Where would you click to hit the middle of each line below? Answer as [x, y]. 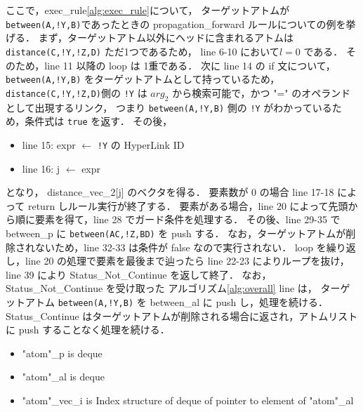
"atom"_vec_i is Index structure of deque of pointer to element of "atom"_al [188, 400]
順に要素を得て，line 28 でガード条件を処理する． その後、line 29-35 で [178, 219]
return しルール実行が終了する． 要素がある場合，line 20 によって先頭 [188, 205]
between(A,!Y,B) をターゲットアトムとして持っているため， [143, 79]
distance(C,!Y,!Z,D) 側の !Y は [77, 92]
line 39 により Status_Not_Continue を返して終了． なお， [139, 274]
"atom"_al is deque [63, 377]
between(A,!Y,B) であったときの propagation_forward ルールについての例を [176, 24]
